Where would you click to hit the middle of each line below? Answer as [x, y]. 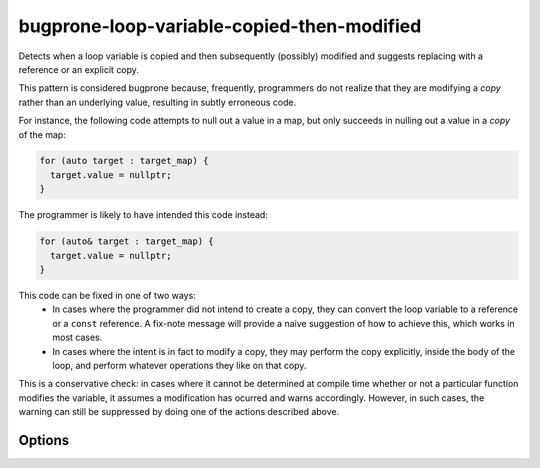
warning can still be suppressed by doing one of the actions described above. [179, 412]
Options [44, 440]
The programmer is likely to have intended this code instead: [143, 215]
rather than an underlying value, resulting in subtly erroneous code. [157, 102]
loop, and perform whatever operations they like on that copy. [179, 365]
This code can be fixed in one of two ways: [107, 295]
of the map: [42, 134]
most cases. [77, 337]
